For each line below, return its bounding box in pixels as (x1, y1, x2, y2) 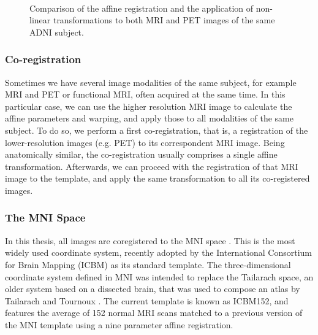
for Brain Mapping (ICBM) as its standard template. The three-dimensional (5, 258, 291, 271)
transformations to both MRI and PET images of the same (53, 13, 275, 26)
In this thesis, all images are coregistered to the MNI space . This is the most (5, 234, 295, 247)
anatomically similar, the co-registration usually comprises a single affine (5, 148, 278, 161)
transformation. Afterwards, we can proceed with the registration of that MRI (5, 160, 298, 172)
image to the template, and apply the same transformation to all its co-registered (5, 172, 310, 185)
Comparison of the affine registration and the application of (29, 1, 254, 14)
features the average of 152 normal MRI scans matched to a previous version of (5, 306, 303, 319)
